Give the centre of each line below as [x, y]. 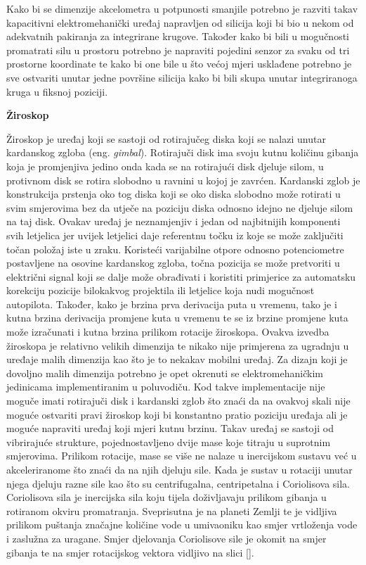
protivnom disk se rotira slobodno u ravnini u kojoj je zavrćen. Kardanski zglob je [183, 180]
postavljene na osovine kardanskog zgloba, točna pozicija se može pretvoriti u [173, 263]
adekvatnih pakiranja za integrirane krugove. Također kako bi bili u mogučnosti [178, 36]
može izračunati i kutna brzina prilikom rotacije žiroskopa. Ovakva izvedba [168, 332]
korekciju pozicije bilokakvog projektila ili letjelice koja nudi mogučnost [161, 290]
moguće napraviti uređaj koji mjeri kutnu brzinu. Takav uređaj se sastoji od [170, 428]
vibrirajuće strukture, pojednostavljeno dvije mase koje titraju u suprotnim [169, 442]
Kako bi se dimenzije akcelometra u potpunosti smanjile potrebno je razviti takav [182, 8]
